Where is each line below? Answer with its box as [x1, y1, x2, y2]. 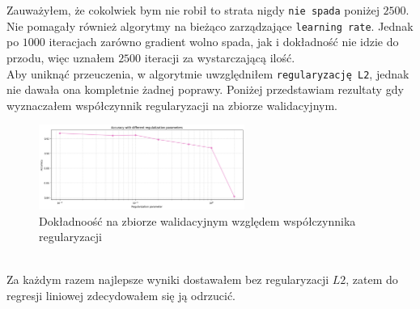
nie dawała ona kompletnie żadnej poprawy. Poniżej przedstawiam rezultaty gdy [6, 81, 404, 98]
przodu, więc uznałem [6, 49, 115, 66]
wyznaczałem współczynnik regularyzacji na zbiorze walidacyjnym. [6, 96, 337, 113]
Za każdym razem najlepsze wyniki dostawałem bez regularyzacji [6, 271, 329, 288]
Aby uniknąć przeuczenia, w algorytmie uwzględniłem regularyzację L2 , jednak [6, 65, 409, 82]
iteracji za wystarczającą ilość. [144, 49, 295, 66]
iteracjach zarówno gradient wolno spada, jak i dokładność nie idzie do [49, 33, 399, 50]
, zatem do [346, 271, 398, 288]
